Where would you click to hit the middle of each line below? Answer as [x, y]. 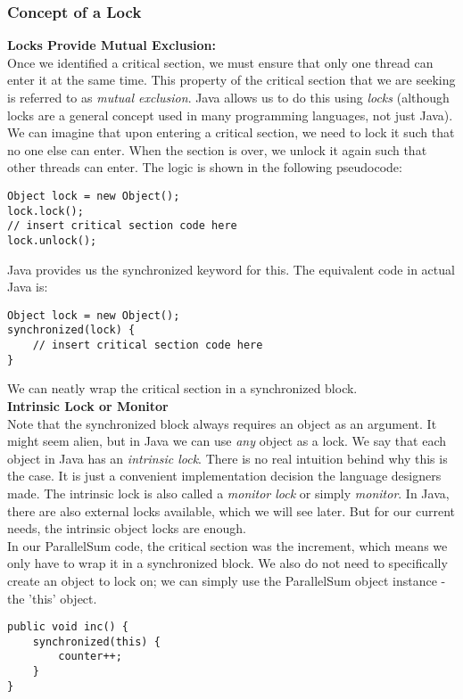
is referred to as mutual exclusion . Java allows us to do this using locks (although [228, 97]
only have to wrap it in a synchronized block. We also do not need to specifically [227, 563]
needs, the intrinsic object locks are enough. [127, 528]
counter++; [90, 657]
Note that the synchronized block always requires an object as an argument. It [222, 423]
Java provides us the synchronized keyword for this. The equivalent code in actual [231, 269]
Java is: [28, 287]
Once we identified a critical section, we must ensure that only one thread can [220, 62]
